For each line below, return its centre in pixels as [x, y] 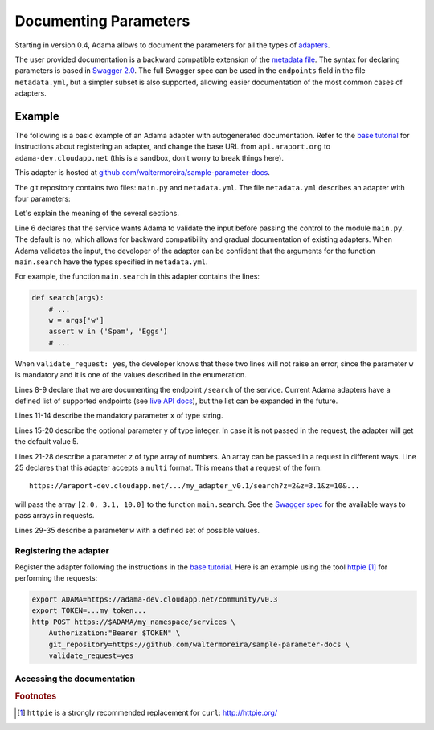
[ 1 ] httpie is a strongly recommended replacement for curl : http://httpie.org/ [147, 713]
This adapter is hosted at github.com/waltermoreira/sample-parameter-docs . [143, 173]
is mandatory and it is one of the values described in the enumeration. [131, 375]
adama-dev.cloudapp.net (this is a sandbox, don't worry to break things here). [149, 157]
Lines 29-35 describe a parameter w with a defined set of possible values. [137, 530]
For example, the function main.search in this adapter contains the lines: [137, 276]
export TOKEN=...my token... [89, 611]
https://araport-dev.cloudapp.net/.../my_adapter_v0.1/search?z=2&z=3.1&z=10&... [194, 486]
